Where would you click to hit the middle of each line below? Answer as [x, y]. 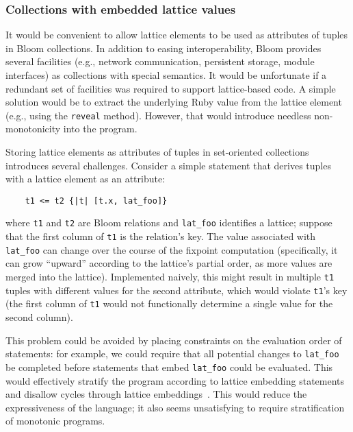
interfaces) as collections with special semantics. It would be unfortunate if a [166, 75]
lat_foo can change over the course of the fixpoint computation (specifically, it [172, 249]
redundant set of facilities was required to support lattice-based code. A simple [171, 88]
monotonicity [33, 129]
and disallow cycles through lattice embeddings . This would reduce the [156, 394]
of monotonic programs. [55, 421]
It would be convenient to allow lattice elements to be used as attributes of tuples [177, 35]
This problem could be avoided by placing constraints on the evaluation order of [174, 340]
